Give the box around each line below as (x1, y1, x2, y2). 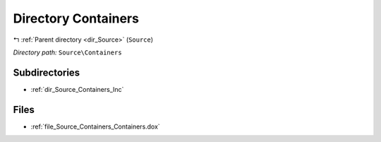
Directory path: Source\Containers (13, 48, 123, 57)
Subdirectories (13, 66, 80, 78)
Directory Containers (13, 11, 139, 26)
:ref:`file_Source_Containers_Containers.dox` (30, 122, 160, 131)
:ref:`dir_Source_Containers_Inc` (30, 85, 124, 93)
